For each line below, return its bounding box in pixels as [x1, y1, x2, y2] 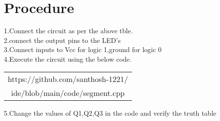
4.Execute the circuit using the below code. [4, 54, 132, 64]
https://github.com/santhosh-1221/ [8, 73, 128, 84]
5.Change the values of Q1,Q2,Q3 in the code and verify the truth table [4, 108, 217, 118]
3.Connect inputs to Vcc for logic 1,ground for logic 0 [4, 44, 162, 54]
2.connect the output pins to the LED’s [4, 35, 121, 45]
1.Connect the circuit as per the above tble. [4, 26, 133, 36]
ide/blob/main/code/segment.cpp [11, 87, 125, 98]
